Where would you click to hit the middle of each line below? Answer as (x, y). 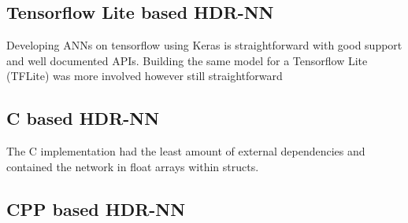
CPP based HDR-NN (96, 208)
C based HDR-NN (83, 118)
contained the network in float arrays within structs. (133, 166)
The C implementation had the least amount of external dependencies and (186, 151)
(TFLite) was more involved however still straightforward (145, 76)
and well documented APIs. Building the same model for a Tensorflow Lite (187, 60)
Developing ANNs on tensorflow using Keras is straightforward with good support (204, 45)
